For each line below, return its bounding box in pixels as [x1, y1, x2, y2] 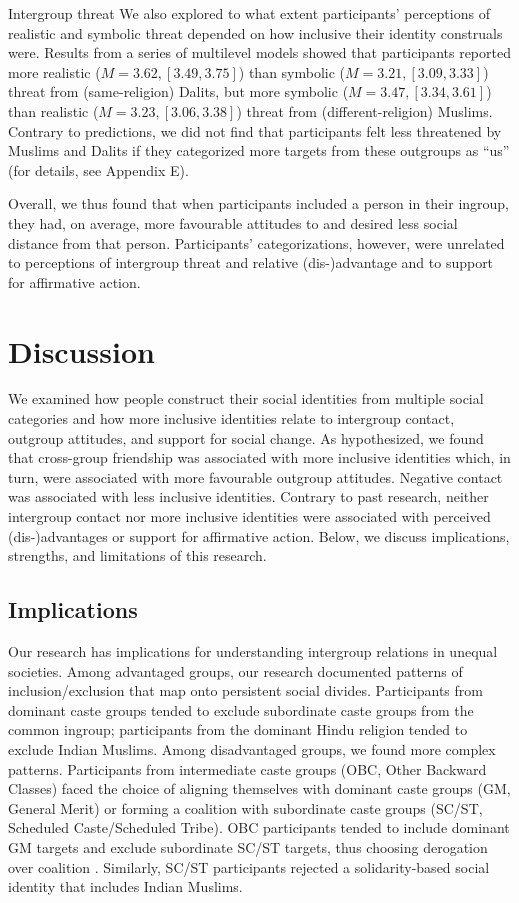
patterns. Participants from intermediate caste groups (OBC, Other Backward [8, 758, 487, 779]
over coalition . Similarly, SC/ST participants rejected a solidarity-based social [8, 856, 490, 877]
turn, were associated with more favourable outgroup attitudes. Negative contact [8, 466, 503, 487]
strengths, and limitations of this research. [8, 545, 267, 566]
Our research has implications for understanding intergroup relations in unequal [8, 640, 498, 661]
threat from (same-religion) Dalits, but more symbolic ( [8, 81, 349, 102]
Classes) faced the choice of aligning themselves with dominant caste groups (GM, [8, 778, 511, 799]
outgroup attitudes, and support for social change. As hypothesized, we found [8, 427, 484, 448]
